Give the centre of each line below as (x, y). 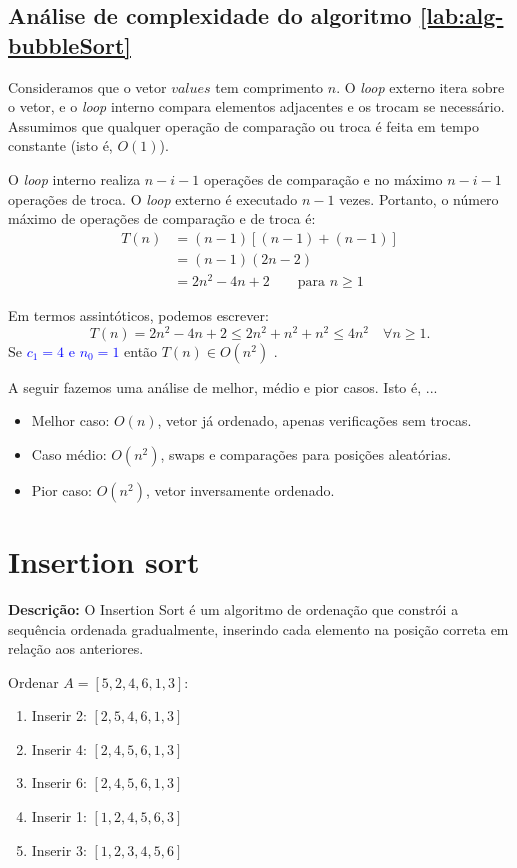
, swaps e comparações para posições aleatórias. (306, 453)
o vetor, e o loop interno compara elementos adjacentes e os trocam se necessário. (256, 106)
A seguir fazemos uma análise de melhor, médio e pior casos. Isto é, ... (223, 386)
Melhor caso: (70, 420)
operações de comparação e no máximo (323, 178)
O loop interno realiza (74, 178)
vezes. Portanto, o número (419, 198)
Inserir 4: (59, 748)
